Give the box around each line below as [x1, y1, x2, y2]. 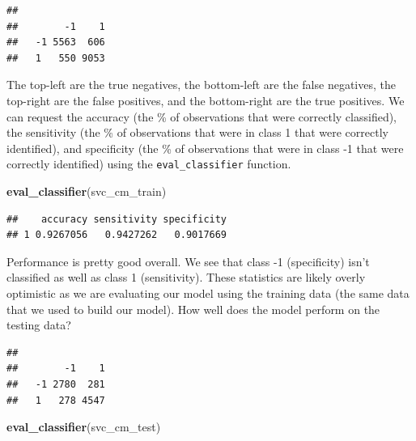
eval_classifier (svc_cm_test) [6, 418, 161, 435]
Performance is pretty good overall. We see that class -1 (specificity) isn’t [6, 252, 370, 269]
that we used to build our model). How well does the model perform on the [6, 300, 380, 317]
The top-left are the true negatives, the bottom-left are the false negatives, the [6, 76, 396, 93]
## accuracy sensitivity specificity [6, 213, 227, 225]
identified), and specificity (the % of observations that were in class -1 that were [6, 139, 404, 156]
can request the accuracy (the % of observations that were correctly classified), [6, 108, 397, 125]
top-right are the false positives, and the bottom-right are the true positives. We [6, 91, 405, 108]
